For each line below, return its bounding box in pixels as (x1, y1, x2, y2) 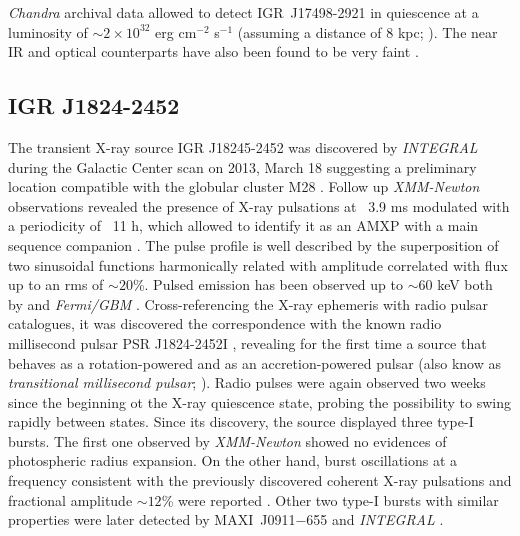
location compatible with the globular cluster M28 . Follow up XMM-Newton (8, 176, 480, 197)
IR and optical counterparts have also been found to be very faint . (8, 41, 419, 62)
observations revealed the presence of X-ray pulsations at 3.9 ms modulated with (8, 195, 510, 216)
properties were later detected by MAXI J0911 (8, 509, 296, 530)
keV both (437, 274, 493, 295)
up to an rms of (8, 274, 104, 295)
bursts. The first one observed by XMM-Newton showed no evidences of (8, 430, 447, 451)
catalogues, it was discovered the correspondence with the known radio (8, 313, 442, 334)
